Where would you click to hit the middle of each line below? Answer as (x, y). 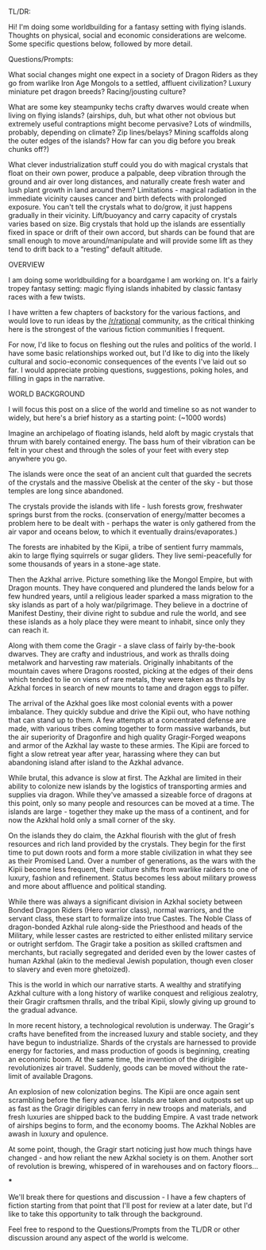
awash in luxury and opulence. (58, 1134)
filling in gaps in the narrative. (57, 378)
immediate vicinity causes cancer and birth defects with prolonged (118, 199)
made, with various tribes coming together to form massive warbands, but (129, 728)
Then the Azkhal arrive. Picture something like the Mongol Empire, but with (131, 579)
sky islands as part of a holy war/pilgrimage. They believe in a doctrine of (128, 605)
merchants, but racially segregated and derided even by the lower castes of (132, 952)
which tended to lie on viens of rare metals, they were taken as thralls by (127, 679)
